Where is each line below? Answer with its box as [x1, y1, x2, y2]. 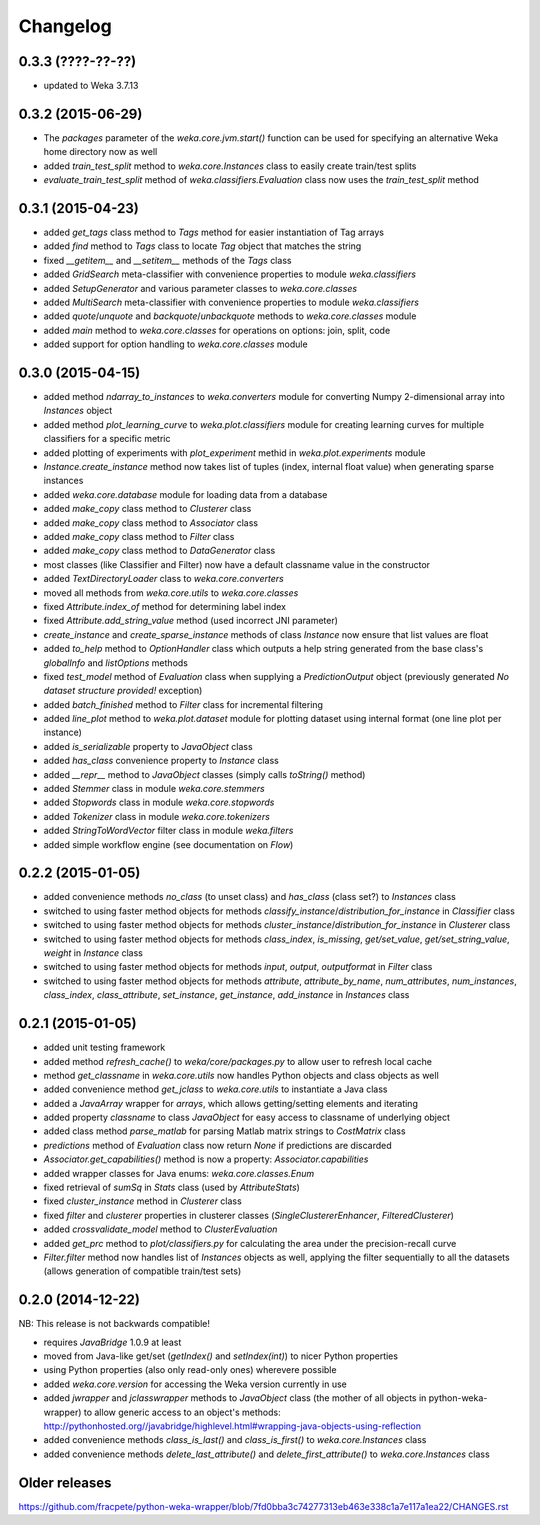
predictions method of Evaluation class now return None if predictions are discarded [43, 1139, 392, 1151]
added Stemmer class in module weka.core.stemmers [43, 783, 265, 795]
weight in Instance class [43, 947, 144, 959]
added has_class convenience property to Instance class [43, 755, 279, 767]
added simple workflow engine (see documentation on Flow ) [43, 838, 294, 850]
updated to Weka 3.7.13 [43, 80, 139, 92]
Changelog [18, 15, 112, 37]
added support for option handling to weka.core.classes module [43, 338, 309, 350]
